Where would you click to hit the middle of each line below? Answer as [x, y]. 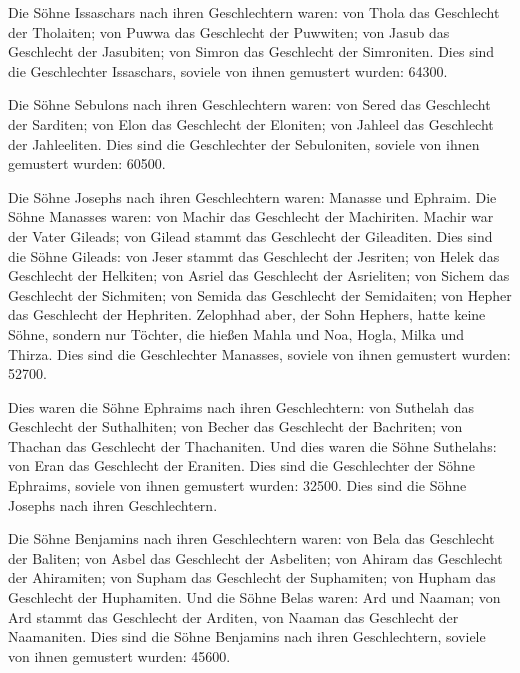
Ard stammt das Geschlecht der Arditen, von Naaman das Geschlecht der [233, 616]
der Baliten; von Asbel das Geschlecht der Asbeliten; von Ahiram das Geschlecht [255, 557]
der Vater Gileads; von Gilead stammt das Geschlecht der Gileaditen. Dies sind [250, 235]
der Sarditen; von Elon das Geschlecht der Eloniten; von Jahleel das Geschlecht [251, 123]
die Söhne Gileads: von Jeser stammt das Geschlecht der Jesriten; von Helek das [254, 255]
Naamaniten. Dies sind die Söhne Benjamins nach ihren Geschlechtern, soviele [247, 636]
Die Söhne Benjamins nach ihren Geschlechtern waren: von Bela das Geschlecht [251, 538]
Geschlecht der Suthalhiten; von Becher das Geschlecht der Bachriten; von [235, 426]
